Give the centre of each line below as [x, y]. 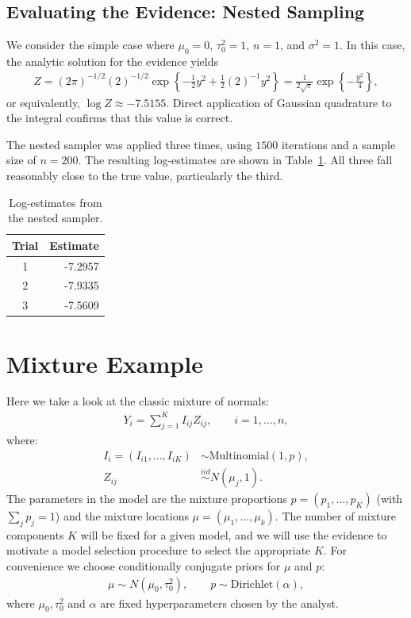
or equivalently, [44, 102]
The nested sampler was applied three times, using [129, 144]
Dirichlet [252, 584]
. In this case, [373, 45]
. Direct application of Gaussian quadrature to [279, 102]
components [35, 534]
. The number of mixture [335, 516]
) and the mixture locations [122, 516]
